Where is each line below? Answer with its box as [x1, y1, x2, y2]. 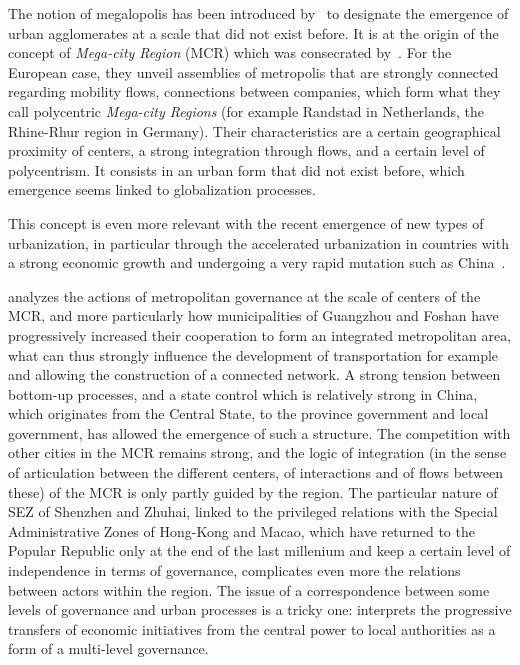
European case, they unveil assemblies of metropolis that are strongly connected [8, 61, 499, 82]
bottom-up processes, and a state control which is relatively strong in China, [8, 383, 478, 404]
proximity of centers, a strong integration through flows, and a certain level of [8, 140, 485, 161]
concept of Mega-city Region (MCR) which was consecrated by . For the [8, 42, 452, 63]
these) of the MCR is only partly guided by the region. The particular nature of [8, 481, 498, 502]
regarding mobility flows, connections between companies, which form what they [8, 81, 501, 102]
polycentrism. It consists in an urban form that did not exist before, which [8, 159, 465, 180]
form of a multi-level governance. [8, 638, 209, 659]
